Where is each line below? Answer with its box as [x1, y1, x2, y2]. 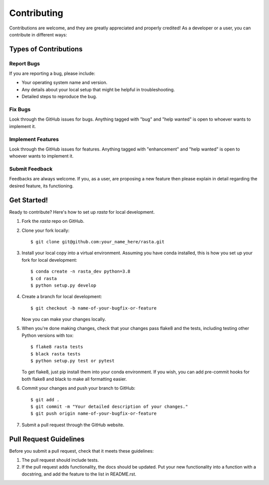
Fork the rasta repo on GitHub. [21, 218, 85, 224]
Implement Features [9, 136, 59, 143]
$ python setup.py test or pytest [30, 358, 115, 364]
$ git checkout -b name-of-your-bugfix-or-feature [30, 305, 157, 311]
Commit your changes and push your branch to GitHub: [21, 385, 135, 391]
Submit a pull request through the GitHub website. [21, 422, 125, 428]
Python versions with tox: [21, 332, 74, 338]
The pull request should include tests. [21, 457, 99, 463]
